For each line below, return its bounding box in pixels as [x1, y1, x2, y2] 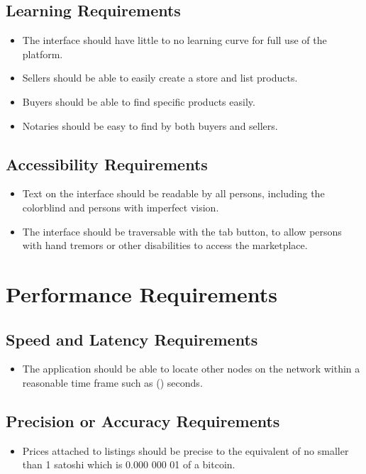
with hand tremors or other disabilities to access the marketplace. [22, 238, 308, 253]
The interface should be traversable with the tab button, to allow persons [22, 224, 342, 238]
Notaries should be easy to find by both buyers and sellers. [22, 118, 278, 133]
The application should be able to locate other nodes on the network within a [22, 361, 360, 376]
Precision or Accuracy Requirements [6, 409, 280, 431]
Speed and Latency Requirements [6, 328, 258, 350]
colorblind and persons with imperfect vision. [22, 199, 219, 214]
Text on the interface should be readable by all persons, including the [22, 186, 325, 201]
